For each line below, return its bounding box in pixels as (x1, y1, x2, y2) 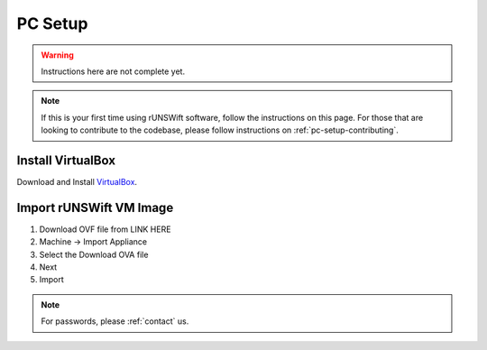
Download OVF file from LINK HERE (39, 224, 171, 235)
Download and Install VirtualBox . (16, 177, 138, 188)
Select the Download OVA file (39, 249, 149, 260)
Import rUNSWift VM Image (16, 199, 174, 216)
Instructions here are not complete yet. (41, 66, 185, 77)
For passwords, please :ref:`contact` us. (41, 316, 189, 327)
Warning (41, 50, 74, 60)
